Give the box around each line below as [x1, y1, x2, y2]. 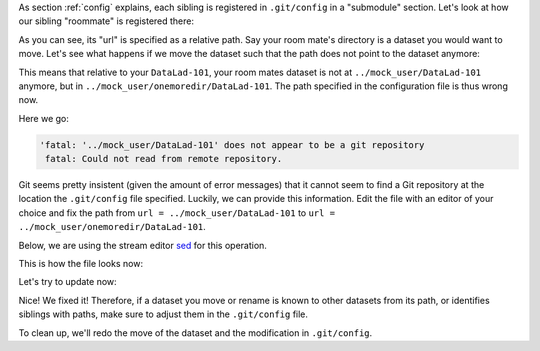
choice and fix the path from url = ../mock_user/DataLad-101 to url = [18, 206, 335, 219]
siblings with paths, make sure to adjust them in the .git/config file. [18, 308, 309, 320]
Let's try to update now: [18, 276, 117, 288]
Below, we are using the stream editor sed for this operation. [18, 239, 267, 251]
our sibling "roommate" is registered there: [18, 15, 195, 27]
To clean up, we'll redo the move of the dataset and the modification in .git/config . [18, 326, 373, 339]
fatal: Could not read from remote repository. [45, 153, 283, 165]
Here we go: [18, 112, 70, 124]
